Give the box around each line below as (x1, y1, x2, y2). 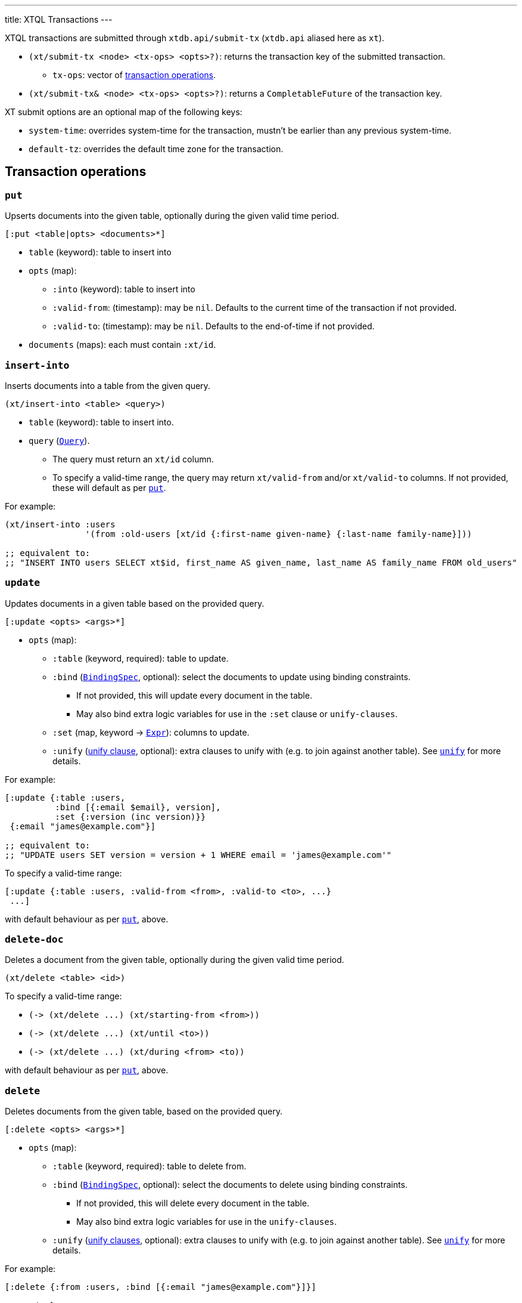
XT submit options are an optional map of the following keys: (5, 107, 243, 117)
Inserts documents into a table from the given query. (5, 380, 210, 391)
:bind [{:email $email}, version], (55, 802, 221, 812)
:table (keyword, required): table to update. (52, 653, 229, 663)
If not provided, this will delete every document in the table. (76, 1198, 309, 1209)
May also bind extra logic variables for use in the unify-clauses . (76, 1216, 337, 1227)
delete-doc (5, 934, 64, 946)
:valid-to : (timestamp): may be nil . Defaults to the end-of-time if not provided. (52, 321, 375, 332)
